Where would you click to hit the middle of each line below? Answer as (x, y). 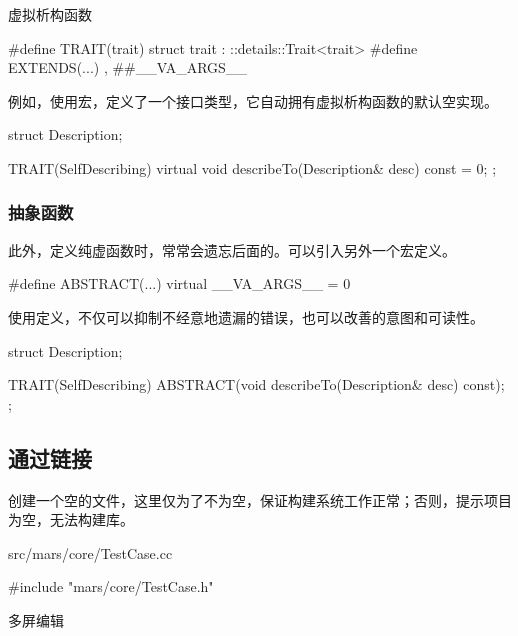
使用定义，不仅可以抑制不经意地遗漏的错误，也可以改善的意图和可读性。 (246, 316)
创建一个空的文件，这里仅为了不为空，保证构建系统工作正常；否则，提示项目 (260, 499)
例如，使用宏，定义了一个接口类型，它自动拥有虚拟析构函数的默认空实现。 (253, 100)
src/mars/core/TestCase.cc (90, 552)
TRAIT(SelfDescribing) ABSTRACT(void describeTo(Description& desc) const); (256, 384)
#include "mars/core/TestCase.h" (111, 586)
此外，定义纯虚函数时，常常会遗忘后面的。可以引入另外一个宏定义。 (232, 249)
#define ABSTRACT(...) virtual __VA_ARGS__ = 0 (179, 283)
